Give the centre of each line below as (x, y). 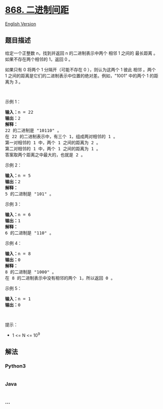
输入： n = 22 (19, 112)
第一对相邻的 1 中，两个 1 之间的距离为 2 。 (53, 143)
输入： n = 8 (18, 254)
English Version (21, 24)
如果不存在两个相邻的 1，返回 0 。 (39, 59)
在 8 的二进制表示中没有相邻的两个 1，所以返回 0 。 (60, 278)
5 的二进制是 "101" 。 (29, 194)
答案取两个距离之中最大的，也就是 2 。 (45, 155)
